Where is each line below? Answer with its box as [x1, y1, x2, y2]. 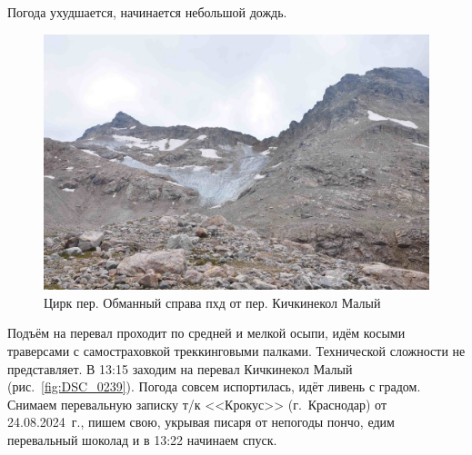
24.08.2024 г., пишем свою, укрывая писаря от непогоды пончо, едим [7, 412, 395, 431]
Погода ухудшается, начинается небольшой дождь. [7, 3, 287, 21]
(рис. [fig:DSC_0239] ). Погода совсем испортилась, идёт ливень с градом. [7, 377, 421, 396]
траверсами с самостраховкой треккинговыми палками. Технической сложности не [7, 341, 466, 360]
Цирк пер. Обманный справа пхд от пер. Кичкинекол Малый [44, 292, 381, 312]
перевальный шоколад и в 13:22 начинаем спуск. [7, 430, 277, 449]
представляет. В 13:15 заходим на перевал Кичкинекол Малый [7, 359, 353, 378]
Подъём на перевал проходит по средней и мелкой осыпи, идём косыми [7, 323, 406, 342]
